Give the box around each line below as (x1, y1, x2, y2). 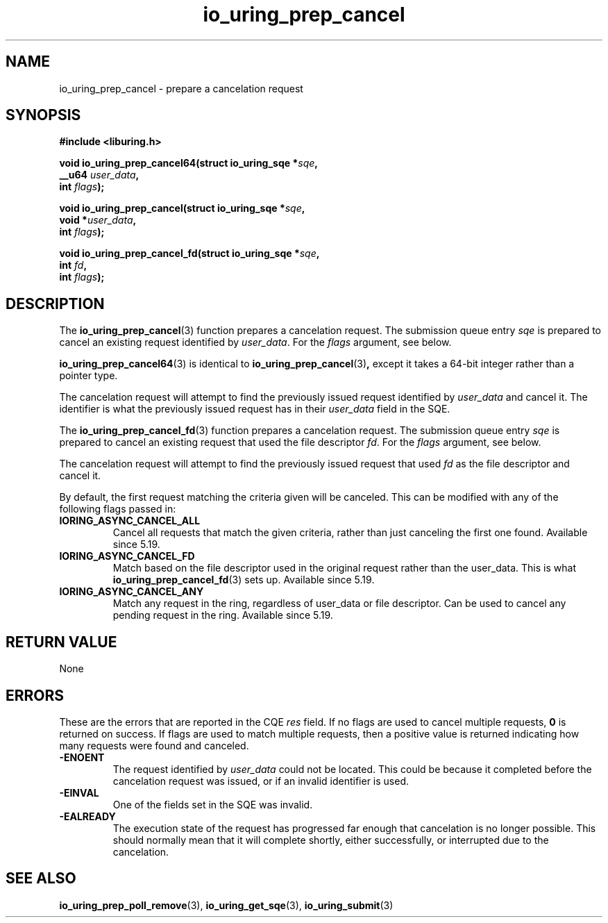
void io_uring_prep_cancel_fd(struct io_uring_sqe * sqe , (59, 247, 320, 260)
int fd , (59, 259, 87, 272)
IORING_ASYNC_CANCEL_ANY (59, 585, 204, 598)
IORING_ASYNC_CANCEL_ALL (59, 515, 201, 527)
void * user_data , (59, 214, 137, 226)
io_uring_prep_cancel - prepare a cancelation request (59, 82, 303, 94)
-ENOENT (59, 751, 105, 763)
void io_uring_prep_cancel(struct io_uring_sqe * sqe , (59, 202, 305, 215)
